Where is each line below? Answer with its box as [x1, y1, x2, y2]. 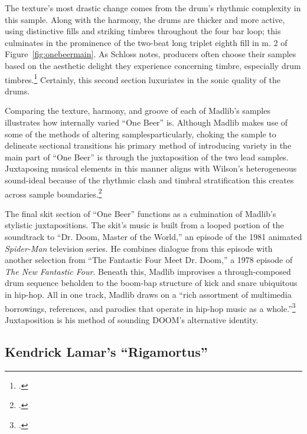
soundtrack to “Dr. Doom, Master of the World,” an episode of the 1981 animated [5, 231, 302, 242]
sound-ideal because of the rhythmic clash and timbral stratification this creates [5, 173, 294, 186]
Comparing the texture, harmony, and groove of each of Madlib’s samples [5, 104, 270, 117]
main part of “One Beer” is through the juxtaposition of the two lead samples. [5, 150, 289, 163]
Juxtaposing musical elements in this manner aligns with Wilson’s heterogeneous [5, 162, 297, 175]
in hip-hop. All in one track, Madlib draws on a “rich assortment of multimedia [5, 288, 292, 300]
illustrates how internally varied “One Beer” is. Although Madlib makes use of [5, 116, 288, 128]
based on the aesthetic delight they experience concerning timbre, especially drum [5, 59, 301, 71]
